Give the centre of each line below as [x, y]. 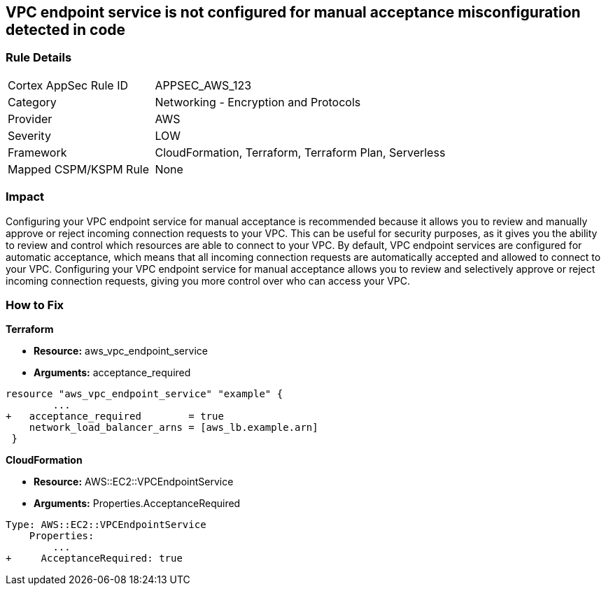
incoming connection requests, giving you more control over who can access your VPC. [208, 280]
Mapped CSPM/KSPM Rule [79, 169]
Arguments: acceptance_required [112, 373]
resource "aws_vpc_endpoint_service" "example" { [145, 394]
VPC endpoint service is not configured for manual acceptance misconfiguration [293, 12]
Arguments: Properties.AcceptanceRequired [137, 504]
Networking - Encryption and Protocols [258, 102]
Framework [37, 152]
